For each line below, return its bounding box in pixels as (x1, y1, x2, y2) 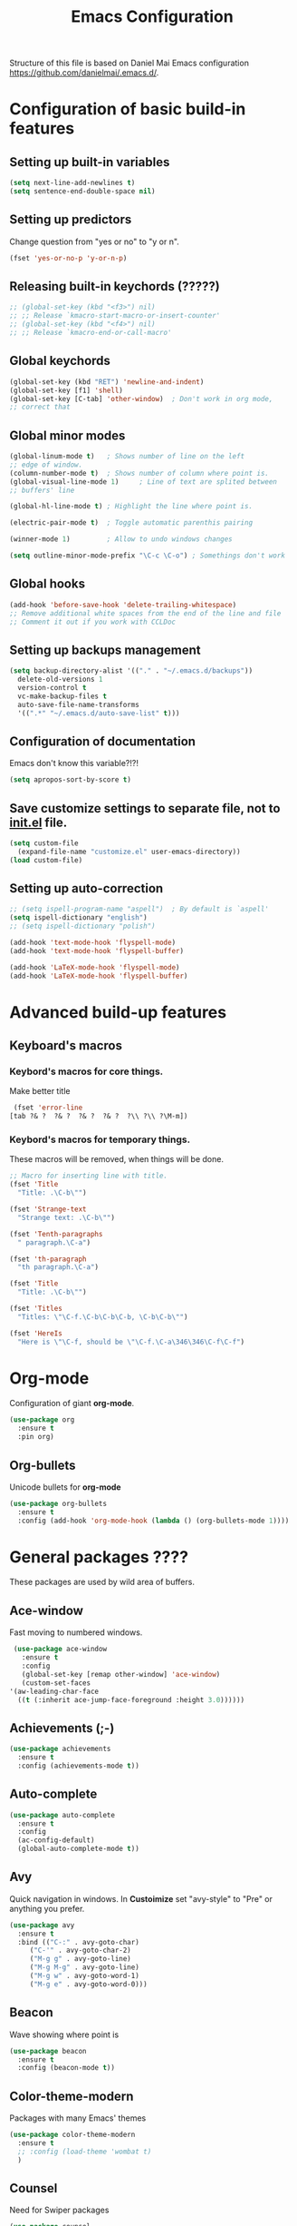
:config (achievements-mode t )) (17, 1761, 140, 1770)
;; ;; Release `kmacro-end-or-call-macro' (9, 329, 172, 338)
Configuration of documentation (9, 734, 196, 749)
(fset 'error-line (13, 1103, 83, 1113)
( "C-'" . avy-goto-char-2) (29, 1945, 131, 1955)
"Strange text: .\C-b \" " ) (17, 1213, 116, 1222)
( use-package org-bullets (9, 1499, 107, 1508)
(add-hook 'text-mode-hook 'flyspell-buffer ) (9, 946, 184, 955)
